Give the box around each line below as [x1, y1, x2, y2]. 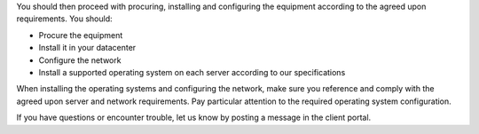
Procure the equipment [38, 29, 123, 40]
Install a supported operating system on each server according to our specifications [38, 67, 346, 77]
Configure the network [38, 54, 122, 66]
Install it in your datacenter [38, 43, 137, 53]
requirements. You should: [16, 13, 113, 24]
